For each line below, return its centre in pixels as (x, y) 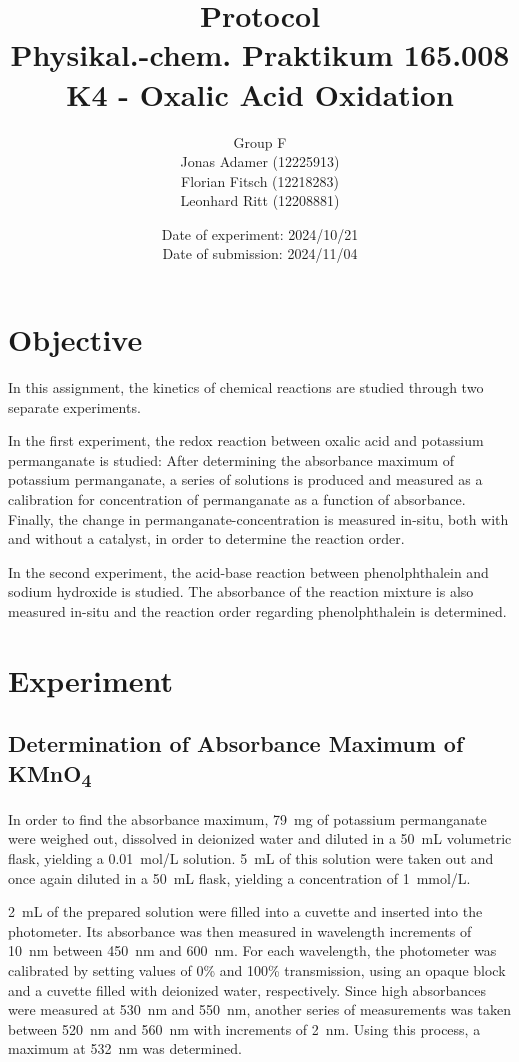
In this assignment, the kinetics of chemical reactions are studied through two (246, 387)
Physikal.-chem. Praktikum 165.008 (260, 54)
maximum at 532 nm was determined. (125, 1048)
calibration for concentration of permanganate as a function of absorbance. (237, 498)
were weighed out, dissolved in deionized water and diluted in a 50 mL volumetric (260, 838)
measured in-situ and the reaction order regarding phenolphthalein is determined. (257, 610)
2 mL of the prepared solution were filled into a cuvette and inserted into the (245, 911)
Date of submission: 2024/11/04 (260, 253)
